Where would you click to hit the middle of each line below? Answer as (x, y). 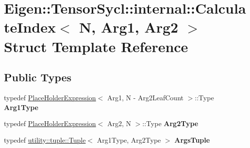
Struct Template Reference (96, 46)
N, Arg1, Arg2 (129, 27)
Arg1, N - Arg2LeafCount (145, 97)
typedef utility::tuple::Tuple (45, 139)
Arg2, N (119, 123)
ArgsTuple (192, 139)
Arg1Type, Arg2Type (129, 139)
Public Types (38, 77)
